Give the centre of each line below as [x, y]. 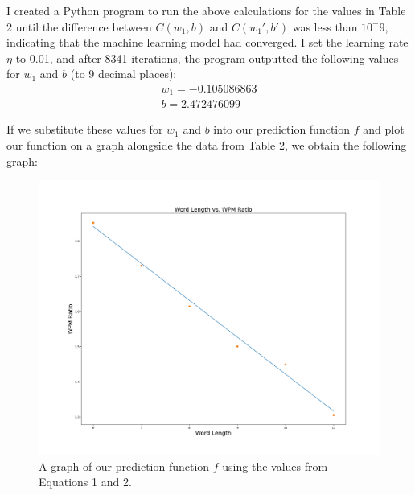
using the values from [275, 466]
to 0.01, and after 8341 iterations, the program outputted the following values [207, 58]
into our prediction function [282, 129]
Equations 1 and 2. [85, 482]
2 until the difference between [79, 26]
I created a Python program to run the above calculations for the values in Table [206, 10]
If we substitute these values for [85, 129]
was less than [325, 26]
